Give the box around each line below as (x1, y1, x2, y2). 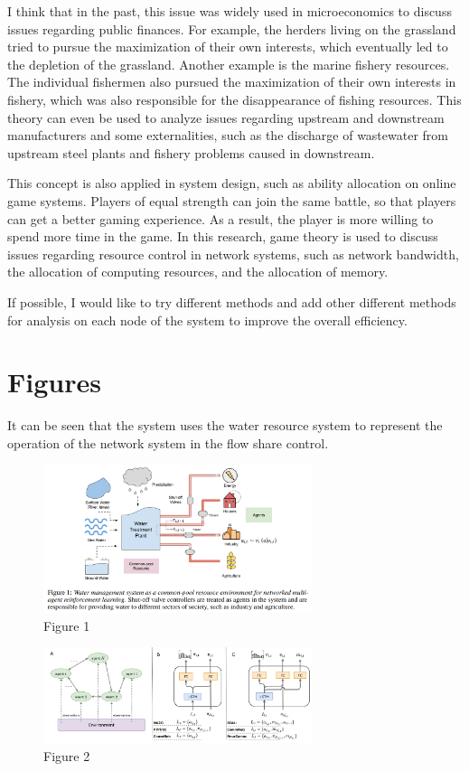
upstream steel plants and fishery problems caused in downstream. (7, 143, 375, 162)
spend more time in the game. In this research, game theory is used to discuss (7, 227, 438, 246)
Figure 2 (43, 746, 90, 765)
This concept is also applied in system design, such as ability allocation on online (7, 174, 456, 193)
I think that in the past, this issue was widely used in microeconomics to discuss (7, 2, 452, 20)
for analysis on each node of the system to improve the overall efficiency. (7, 310, 408, 329)
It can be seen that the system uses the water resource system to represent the (7, 416, 443, 435)
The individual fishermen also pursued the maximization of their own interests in (7, 72, 456, 91)
